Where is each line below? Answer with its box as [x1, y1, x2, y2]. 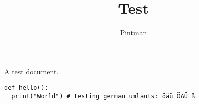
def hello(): [4, 84, 48, 92]
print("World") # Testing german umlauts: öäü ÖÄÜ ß [11, 92, 195, 100]
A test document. [4, 66, 59, 76]
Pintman [120, 27, 147, 38]
